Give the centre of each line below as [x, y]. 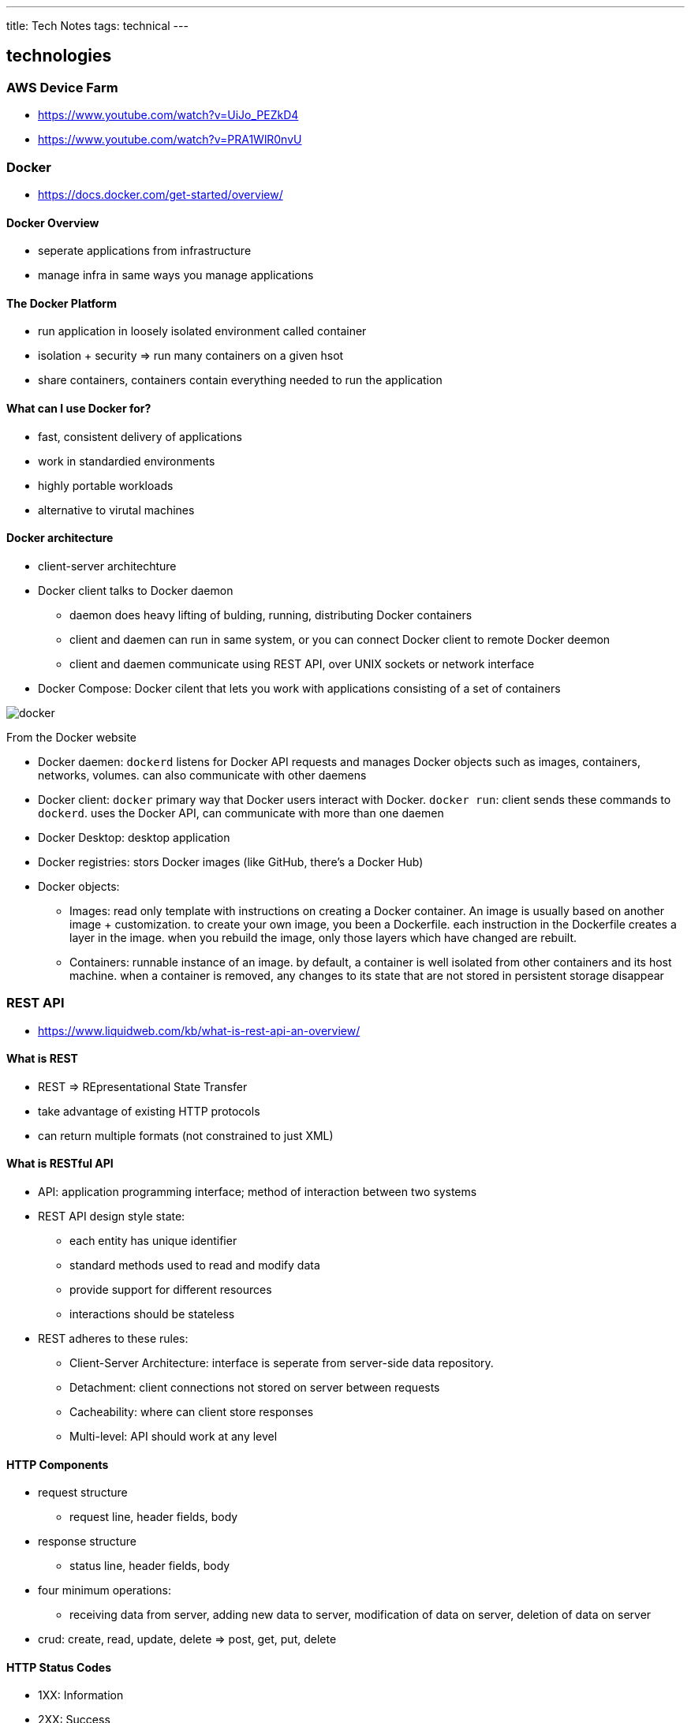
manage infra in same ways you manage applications [176, 275]
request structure [83, 1493]
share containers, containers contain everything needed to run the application [240, 380]
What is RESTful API [60, 1164]
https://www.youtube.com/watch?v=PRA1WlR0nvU [170, 140]
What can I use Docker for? [79, 409]
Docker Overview [53, 222]
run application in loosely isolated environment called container [202, 331]
